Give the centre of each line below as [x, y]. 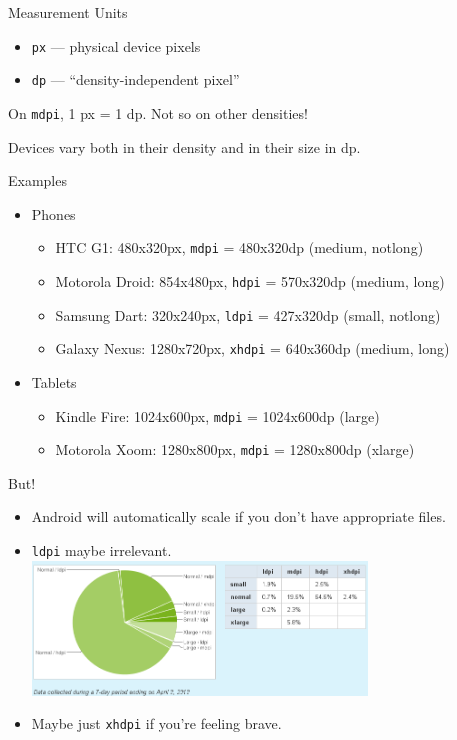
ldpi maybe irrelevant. [101, 550]
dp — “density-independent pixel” [135, 79]
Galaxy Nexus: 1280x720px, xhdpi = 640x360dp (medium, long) [252, 348]
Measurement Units [68, 12]
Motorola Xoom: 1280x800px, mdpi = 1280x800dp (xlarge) [235, 449]
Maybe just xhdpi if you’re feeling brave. [156, 723]
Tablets [54, 381]
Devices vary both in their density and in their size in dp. [184, 146]
